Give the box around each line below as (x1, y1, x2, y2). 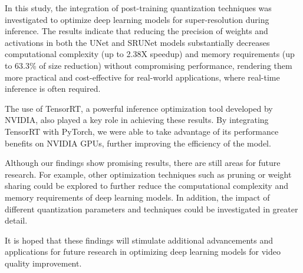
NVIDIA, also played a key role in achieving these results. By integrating (5, 114, 269, 126)
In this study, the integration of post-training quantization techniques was (5, 2, 272, 14)
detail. (5, 214, 28, 227)
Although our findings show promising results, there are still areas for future (5, 157, 281, 169)
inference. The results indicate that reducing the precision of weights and (5, 25, 268, 37)
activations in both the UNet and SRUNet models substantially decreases (5, 36, 270, 48)
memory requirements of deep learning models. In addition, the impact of (5, 191, 270, 203)
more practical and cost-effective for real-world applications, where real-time (5, 71, 280, 83)
